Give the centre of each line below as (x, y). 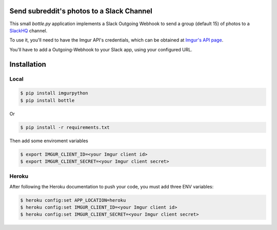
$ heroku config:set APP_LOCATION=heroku (73, 200)
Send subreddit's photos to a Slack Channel (81, 11)
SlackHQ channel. (28, 30)
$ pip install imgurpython (54, 93)
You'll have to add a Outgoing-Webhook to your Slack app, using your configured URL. (101, 49)
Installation (28, 64)
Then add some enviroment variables (49, 141)
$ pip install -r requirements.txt (65, 127)
